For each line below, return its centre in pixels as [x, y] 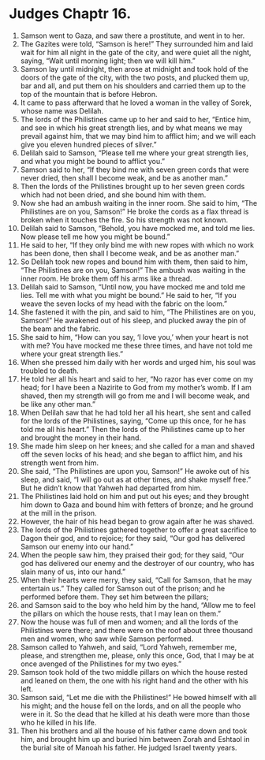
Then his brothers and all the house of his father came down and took [134, 731]
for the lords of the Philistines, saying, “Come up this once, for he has [133, 421]
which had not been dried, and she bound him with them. [113, 195]
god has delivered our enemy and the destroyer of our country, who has [137, 563]
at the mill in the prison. [58, 512]
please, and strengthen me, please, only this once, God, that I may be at [137, 655]
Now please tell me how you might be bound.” [95, 237]
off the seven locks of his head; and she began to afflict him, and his [131, 454]
